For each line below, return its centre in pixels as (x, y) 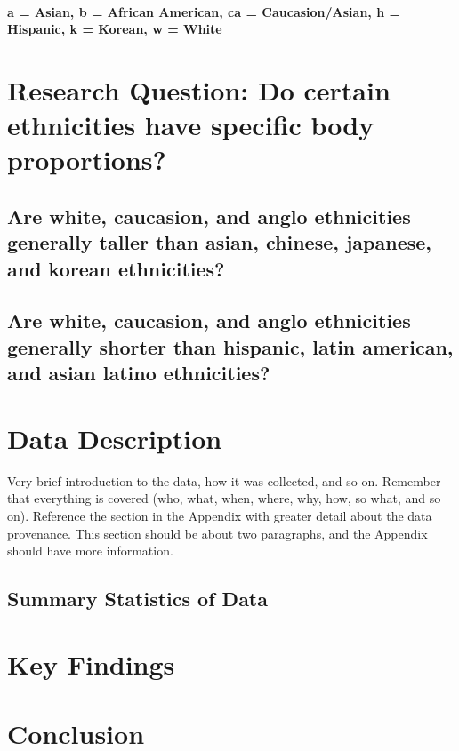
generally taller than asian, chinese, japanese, (220, 242)
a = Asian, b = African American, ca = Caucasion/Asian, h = (204, 11)
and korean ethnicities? (116, 268)
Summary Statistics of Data (137, 599)
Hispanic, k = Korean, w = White (115, 29)
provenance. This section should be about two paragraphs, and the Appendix (217, 533)
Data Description (115, 438)
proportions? (87, 160)
